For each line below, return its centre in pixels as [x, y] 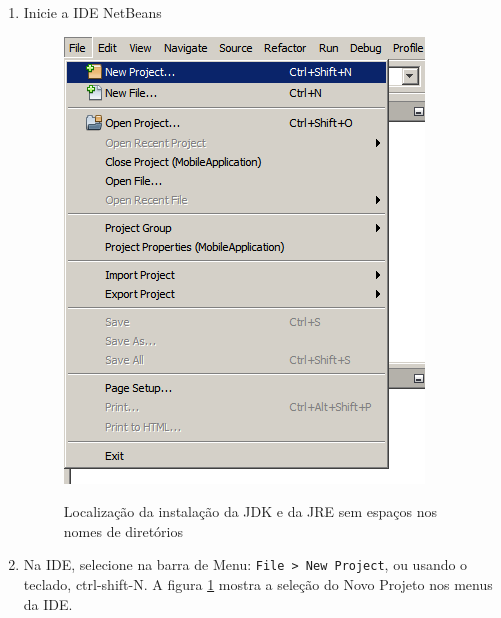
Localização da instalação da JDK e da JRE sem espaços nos [250, 511]
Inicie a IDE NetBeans [92, 12]
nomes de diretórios [123, 530]
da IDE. [48, 603]
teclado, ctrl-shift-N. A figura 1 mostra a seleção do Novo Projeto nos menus [258, 584]
